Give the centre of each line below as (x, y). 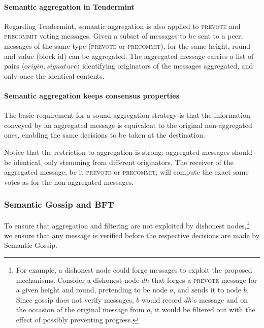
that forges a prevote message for (204, 280)
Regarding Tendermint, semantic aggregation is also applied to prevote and (122, 26)
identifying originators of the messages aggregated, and (168, 66)
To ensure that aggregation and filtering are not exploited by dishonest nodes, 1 (127, 224)
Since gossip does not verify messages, (75, 299)
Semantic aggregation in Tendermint (69, 6)
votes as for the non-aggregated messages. (69, 182)
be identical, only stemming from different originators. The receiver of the (119, 162)
